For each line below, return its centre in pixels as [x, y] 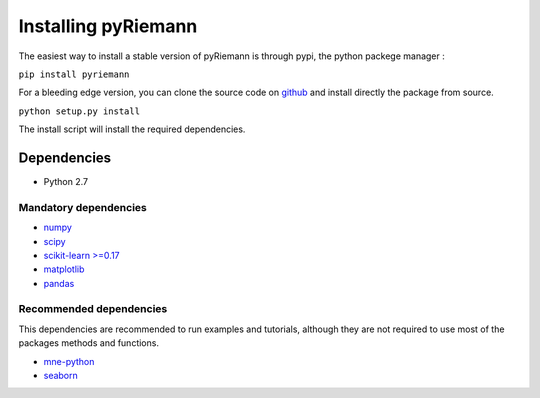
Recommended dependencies [93, 309]
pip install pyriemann [74, 74]
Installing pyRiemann [108, 26]
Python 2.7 [66, 182]
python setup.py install [79, 111]
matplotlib [64, 269]
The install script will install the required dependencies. [132, 129]
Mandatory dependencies [82, 207]
